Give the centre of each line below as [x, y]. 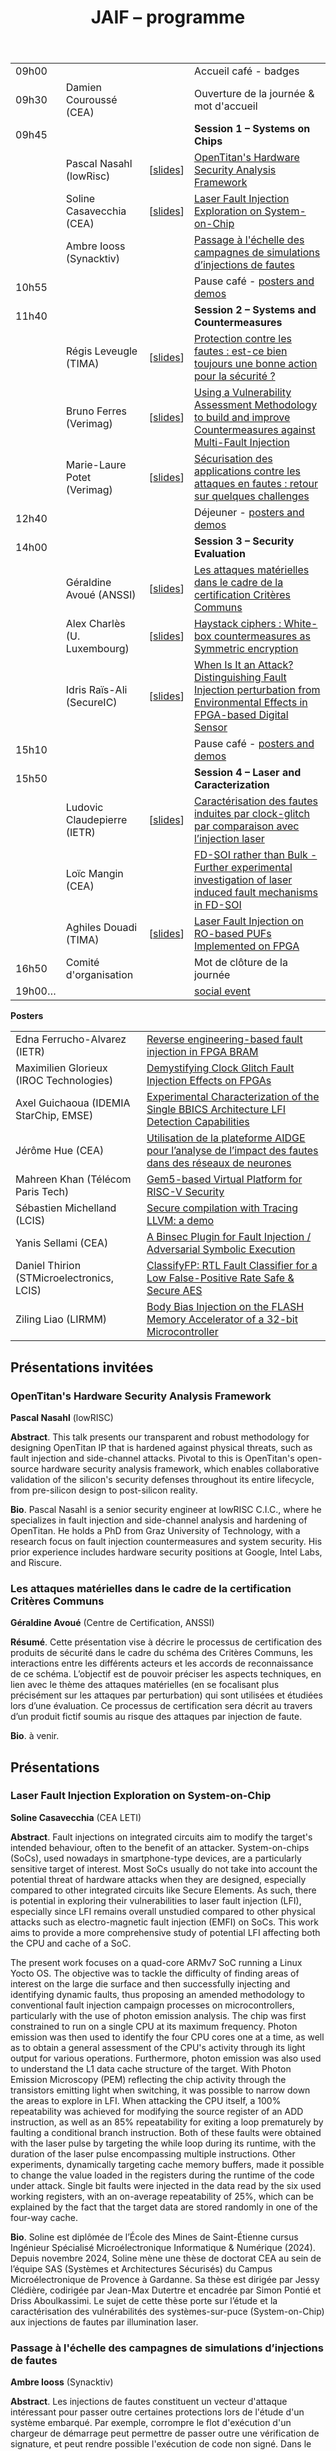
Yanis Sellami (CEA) [62, 1243]
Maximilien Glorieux [61, 1068]
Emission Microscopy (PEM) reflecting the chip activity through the [148, 2079]
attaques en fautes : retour [255, 484]
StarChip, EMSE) [54, 1116]
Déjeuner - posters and [249, 513]
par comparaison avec [246, 826]
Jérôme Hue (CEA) [60, 1151]
